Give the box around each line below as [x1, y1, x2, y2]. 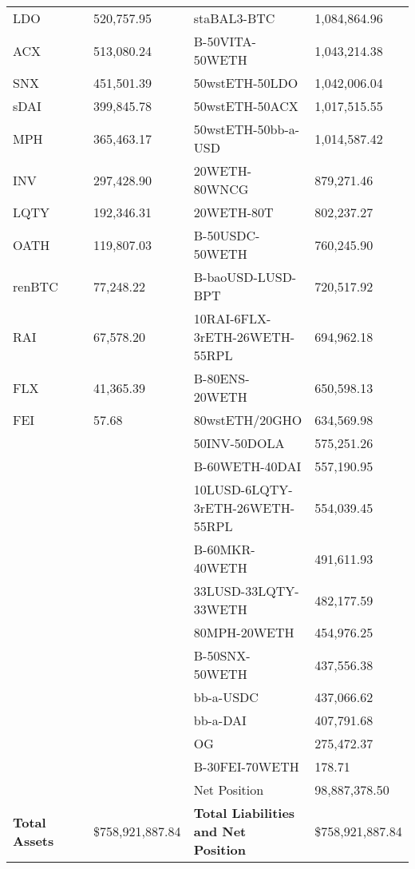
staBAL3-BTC [193, 9, 275, 27]
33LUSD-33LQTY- [193, 581, 299, 600]
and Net [193, 822, 247, 840]
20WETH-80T [193, 203, 274, 221]
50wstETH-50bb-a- [193, 120, 300, 138]
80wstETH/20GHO [193, 411, 302, 429]
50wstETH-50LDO [193, 73, 298, 92]
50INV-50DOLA [193, 434, 285, 452]
